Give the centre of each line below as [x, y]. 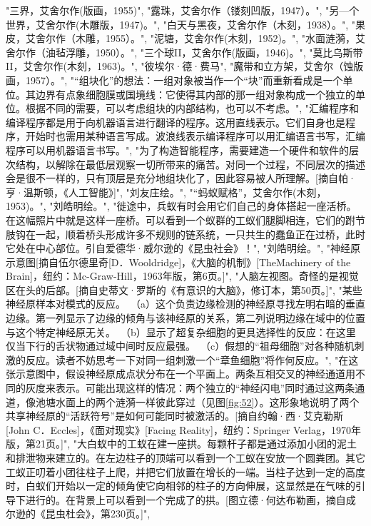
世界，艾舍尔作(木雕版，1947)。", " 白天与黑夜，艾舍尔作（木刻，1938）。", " [181, 24]
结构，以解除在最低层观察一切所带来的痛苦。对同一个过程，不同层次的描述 [190, 164]
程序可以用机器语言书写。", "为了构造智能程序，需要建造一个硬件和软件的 [178, 150]
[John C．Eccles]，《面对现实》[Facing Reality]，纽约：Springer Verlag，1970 [179, 429]
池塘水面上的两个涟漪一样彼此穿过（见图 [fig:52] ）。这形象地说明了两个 [197, 401]
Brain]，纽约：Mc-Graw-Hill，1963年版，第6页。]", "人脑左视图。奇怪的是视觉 [182, 276]
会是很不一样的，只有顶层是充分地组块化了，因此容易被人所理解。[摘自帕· [181, 178]
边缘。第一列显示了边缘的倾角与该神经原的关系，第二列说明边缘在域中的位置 [185, 318]
